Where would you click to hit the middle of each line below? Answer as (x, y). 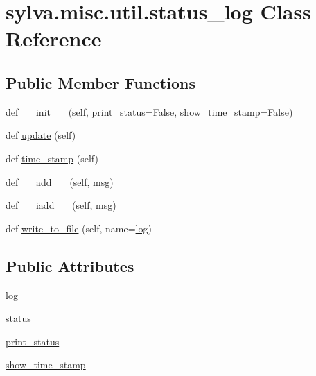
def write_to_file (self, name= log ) (79, 228)
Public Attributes (70, 265)
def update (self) (41, 135)
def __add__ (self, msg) (60, 181)
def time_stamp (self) (52, 158)
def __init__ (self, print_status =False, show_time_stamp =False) (149, 111)
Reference (54, 39)
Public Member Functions (100, 82)
